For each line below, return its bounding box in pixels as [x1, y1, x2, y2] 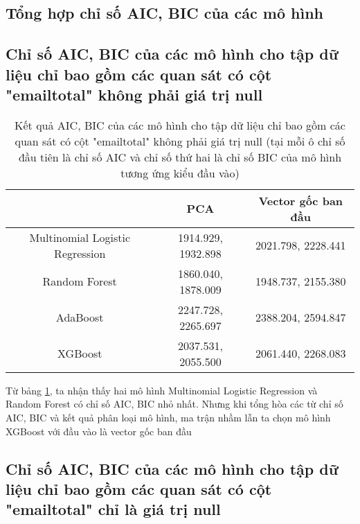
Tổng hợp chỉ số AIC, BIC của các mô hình [6, 2, 324, 24]
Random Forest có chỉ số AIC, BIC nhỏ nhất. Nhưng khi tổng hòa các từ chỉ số [6, 396, 343, 411]
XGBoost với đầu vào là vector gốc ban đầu [6, 423, 192, 438]
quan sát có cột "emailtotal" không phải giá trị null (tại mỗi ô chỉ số [15, 132, 345, 149]
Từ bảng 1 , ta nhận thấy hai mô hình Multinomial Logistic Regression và [6, 383, 318, 397]
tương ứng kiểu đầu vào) [120, 164, 240, 181]
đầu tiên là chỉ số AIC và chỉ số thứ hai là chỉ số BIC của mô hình [18, 148, 342, 165]
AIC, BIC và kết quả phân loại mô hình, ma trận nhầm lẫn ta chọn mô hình [6, 410, 331, 424]
